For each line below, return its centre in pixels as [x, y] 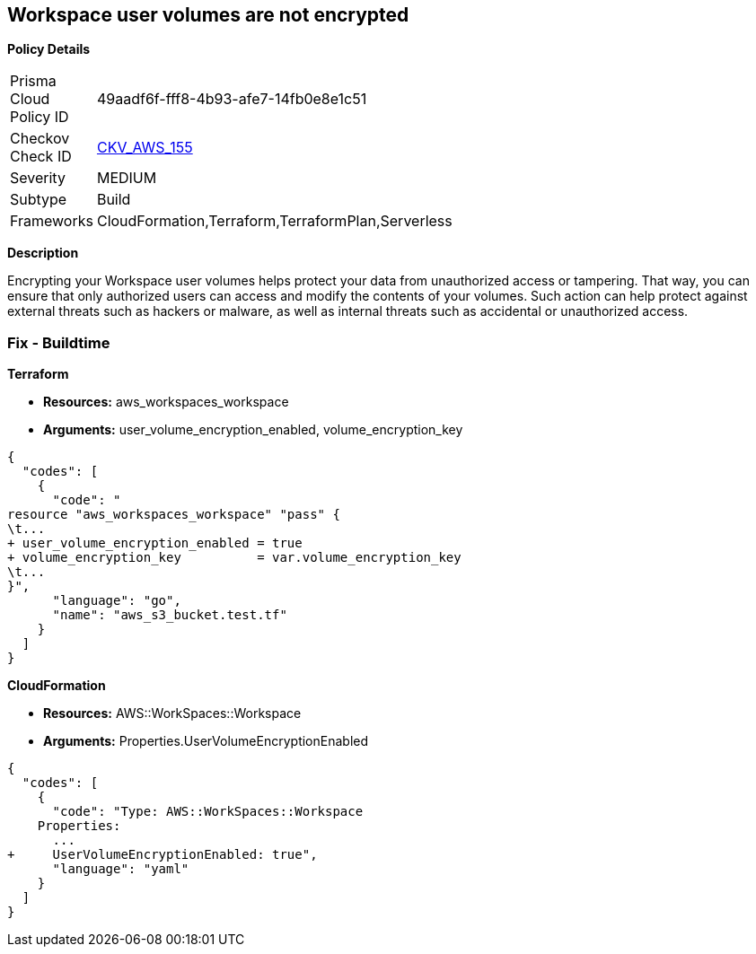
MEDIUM [127, 178]
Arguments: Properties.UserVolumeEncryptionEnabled [206, 741]
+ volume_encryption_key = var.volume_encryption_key [234, 558]
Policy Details [49, 49]
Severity [38, 178]
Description [43, 253]
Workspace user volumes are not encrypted [208, 15]
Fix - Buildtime [59, 342]
